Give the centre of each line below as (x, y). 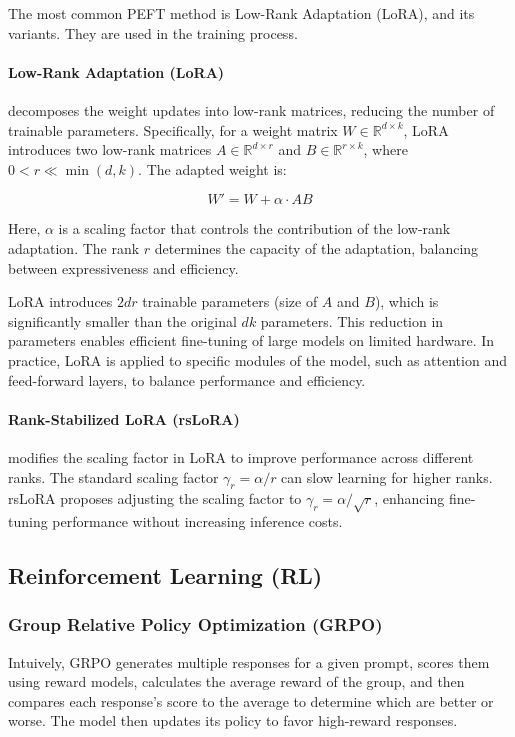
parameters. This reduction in (352, 320)
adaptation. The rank (74, 247)
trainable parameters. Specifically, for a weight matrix (173, 129)
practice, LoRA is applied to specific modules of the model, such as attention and (257, 359)
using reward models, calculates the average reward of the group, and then (236, 681)
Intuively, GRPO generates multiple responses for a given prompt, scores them (249, 661)
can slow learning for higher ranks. (387, 476)
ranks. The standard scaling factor (113, 476)
